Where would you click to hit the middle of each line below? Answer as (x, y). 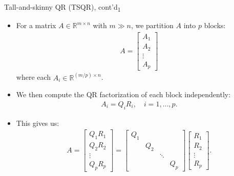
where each (34, 77)
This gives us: (38, 123)
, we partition (152, 25)
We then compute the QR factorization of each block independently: (123, 94)
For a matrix (36, 25)
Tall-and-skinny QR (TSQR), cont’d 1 (62, 7)
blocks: (215, 25)
